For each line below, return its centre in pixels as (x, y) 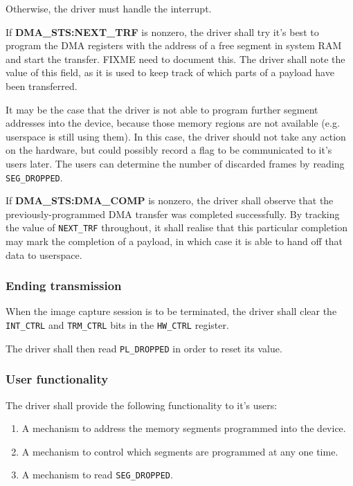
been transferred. (42, 85)
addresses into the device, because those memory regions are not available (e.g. (173, 123)
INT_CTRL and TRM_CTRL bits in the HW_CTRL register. (117, 325)
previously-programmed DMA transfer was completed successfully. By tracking (173, 214)
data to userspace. (44, 254)
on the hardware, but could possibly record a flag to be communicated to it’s (169, 150)
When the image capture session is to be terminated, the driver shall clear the (171, 311)
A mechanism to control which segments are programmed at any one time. (180, 451)
